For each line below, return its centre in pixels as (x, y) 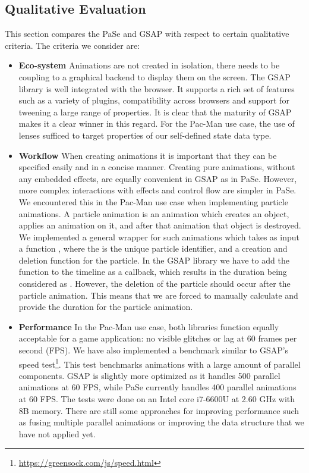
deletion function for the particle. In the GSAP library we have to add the (154, 260)
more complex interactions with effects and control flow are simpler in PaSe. (157, 190)
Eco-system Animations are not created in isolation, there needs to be (149, 65)
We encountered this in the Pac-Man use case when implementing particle (153, 201)
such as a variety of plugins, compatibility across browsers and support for (154, 100)
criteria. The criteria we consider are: (72, 45)
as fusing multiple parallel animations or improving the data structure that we (161, 422)
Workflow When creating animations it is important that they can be (148, 155)
